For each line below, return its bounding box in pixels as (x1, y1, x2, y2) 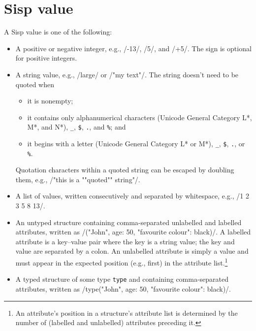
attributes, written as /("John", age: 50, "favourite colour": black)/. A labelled (15, 227, 251, 237)
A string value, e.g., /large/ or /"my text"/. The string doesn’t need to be (15, 69, 239, 79)
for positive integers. (15, 53, 77, 63)
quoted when (15, 79, 54, 89)
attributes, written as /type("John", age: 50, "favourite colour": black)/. (15, 283, 231, 294)
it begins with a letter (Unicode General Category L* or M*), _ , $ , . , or (27, 138, 245, 148)
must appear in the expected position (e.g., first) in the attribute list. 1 (15, 256, 228, 267)
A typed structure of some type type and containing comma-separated (15, 274, 229, 284)
